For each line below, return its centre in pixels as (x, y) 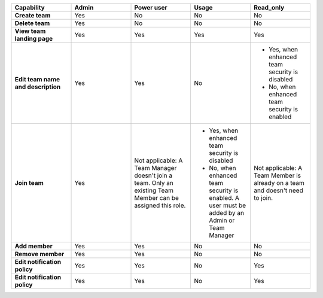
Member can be (157, 198)
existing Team (154, 190)
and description (38, 87)
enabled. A (224, 198)
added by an (227, 213)
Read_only (269, 7)
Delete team (32, 23)
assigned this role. (160, 205)
